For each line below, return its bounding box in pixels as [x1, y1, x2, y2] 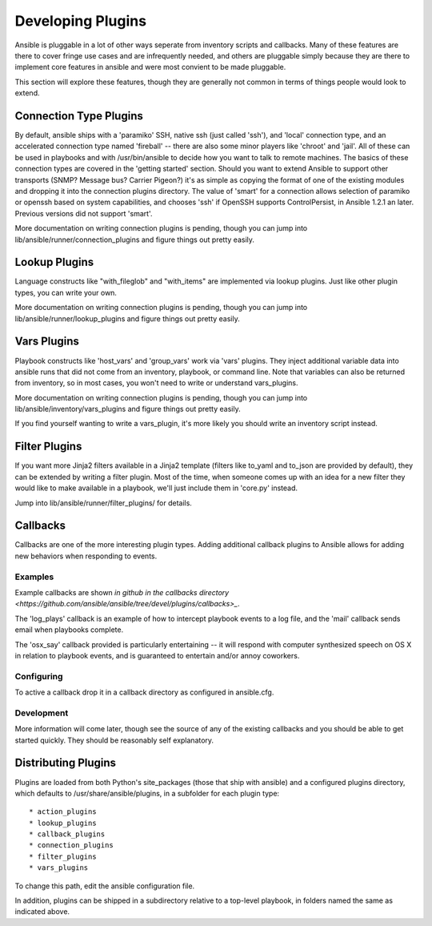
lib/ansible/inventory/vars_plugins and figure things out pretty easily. [14, 405, 241, 414]
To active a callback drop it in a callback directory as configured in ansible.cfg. [14, 687, 274, 697]
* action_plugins [29, 807, 97, 816]
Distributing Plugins [14, 756, 116, 770]
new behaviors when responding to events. [14, 551, 158, 561]
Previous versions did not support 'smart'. [14, 208, 153, 218]
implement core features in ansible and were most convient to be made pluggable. [14, 62, 286, 72]
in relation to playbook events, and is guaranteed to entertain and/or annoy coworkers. [14, 650, 300, 660]
